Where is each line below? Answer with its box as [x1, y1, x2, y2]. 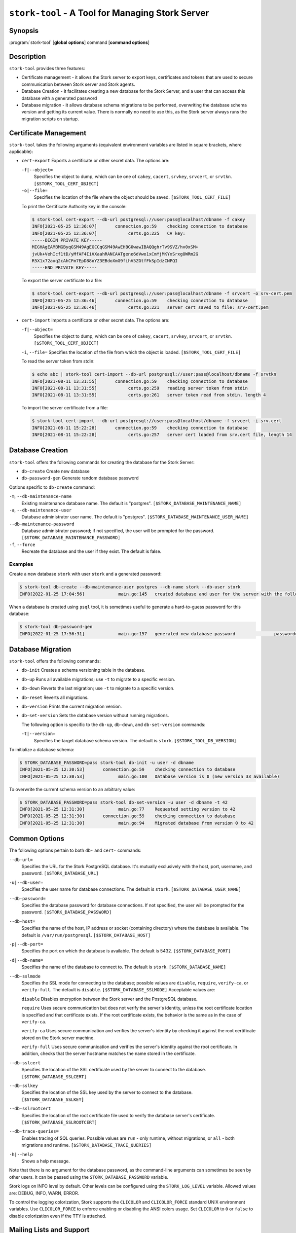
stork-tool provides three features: [9, 65, 85, 71]
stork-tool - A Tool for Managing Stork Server [9, 7, 209, 18]
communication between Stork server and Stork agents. [21, 81, 135, 87]
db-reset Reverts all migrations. [21, 694, 89, 700]
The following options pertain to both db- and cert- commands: [9, 847, 142, 853]
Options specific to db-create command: [9, 484, 95, 490]
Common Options [9, 834, 65, 843]
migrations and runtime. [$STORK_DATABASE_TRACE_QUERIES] [21, 1142, 152, 1148]
